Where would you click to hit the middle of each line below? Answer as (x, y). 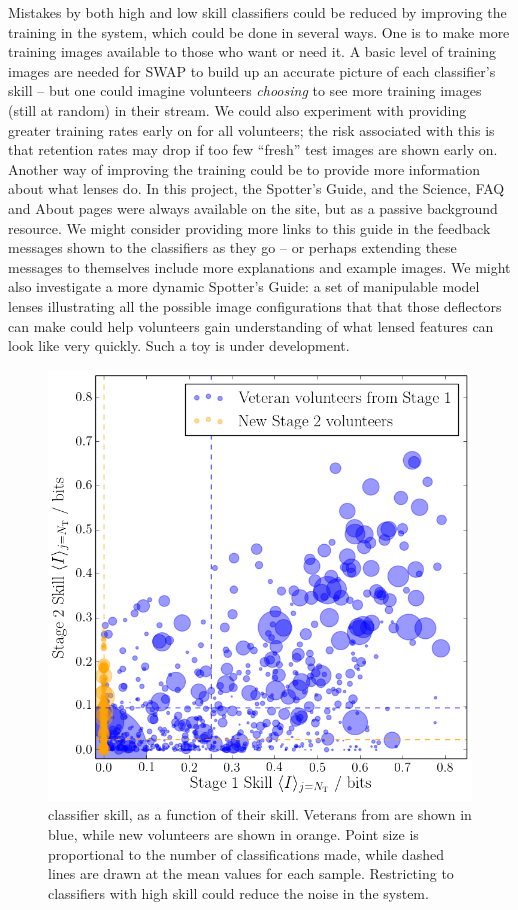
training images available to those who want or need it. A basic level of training (252, 51)
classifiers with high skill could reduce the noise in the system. (238, 892)
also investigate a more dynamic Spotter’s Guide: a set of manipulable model (244, 286)
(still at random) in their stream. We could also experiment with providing (237, 109)
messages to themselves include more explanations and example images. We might (259, 266)
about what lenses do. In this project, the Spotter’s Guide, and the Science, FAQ (256, 188)
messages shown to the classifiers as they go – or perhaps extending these (232, 247)
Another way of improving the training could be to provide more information (244, 168)
